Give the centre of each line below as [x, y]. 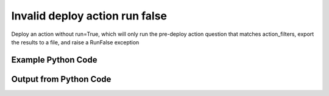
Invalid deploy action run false [89, 16]
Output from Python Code [61, 79]
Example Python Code [54, 60]
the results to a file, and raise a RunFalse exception [75, 42]
